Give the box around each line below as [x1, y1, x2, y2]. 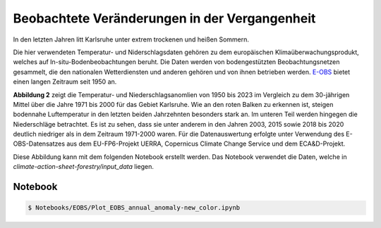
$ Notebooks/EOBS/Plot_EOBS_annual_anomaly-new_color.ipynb [28, 204, 241, 212]
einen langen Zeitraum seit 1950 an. [13, 77, 117, 86]
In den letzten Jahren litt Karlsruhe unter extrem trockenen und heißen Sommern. [13, 35, 250, 44]
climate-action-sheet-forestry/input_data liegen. [13, 163, 155, 171]
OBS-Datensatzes [13, 139, 66, 148]
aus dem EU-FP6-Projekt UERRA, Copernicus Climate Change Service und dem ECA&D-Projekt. [66, 139, 346, 148]
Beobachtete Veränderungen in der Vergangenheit [13, 11, 316, 26]
